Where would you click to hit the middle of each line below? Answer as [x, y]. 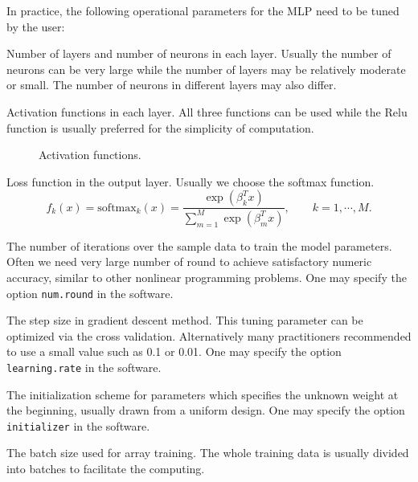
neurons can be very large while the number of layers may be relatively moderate [206, 69]
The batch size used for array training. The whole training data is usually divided [208, 453]
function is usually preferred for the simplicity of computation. [160, 127]
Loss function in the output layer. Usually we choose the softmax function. [191, 181]
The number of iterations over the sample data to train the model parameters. [199, 245]
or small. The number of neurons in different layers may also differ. [172, 85]
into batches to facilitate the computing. [106, 469]
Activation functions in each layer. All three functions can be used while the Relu [207, 111]
